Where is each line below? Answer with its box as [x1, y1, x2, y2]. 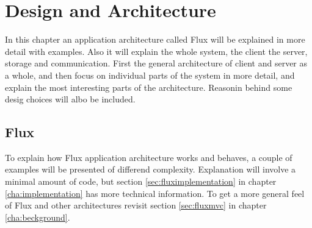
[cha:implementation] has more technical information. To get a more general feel [5, 187, 305, 199]
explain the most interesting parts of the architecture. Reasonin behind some [5, 80, 292, 93]
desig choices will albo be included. [5, 93, 136, 105]
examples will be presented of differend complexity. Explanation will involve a [5, 163, 296, 176]
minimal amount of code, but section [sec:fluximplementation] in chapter [5, 175, 277, 188]
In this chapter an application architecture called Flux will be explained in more [5, 33, 305, 46]
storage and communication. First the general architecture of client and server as [5, 57, 308, 69]
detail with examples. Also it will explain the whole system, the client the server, [5, 45, 308, 57]
